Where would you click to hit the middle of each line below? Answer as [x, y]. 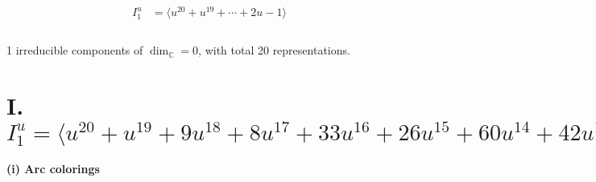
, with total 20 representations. [274, 50]
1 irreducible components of [75, 50]
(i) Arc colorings [53, 169]
